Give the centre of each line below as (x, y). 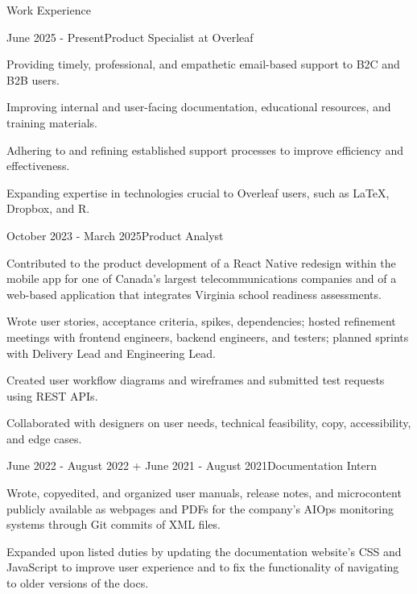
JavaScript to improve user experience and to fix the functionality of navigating (203, 567)
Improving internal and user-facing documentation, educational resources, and (199, 107)
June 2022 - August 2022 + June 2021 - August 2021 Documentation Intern (192, 465)
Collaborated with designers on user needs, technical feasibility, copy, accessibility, (209, 423)
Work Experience (49, 10)
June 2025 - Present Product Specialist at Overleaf (130, 37)
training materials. (52, 122)
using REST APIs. (52, 395)
